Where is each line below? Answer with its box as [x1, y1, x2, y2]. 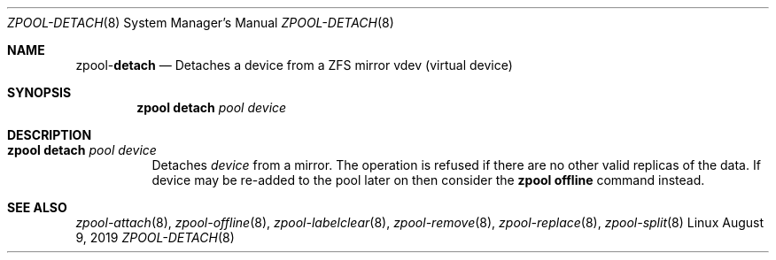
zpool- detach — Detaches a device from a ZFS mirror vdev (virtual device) [75, 57, 513, 73]
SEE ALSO [7, 200, 67, 215]
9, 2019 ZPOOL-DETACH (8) [75, 230, 235, 245]
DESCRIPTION [7, 127, 92, 142]
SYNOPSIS [7, 85, 72, 100]
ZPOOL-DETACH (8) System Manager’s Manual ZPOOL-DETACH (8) [7, 15, 394, 30]
